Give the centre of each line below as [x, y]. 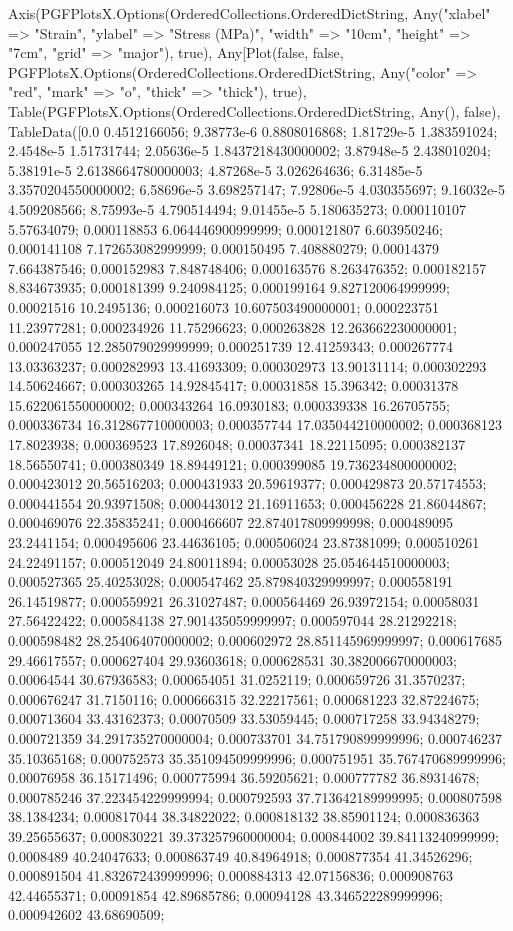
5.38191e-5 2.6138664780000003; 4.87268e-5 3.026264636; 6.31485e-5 [215, 169]
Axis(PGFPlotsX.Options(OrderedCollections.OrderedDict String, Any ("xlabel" [249, 13]
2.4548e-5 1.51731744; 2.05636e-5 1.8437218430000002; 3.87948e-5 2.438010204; [249, 150]
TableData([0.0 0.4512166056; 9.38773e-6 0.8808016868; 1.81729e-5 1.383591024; [253, 130]
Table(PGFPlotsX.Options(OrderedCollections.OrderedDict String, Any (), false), [254, 110]
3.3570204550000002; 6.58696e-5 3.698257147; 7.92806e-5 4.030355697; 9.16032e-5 [256, 189]
